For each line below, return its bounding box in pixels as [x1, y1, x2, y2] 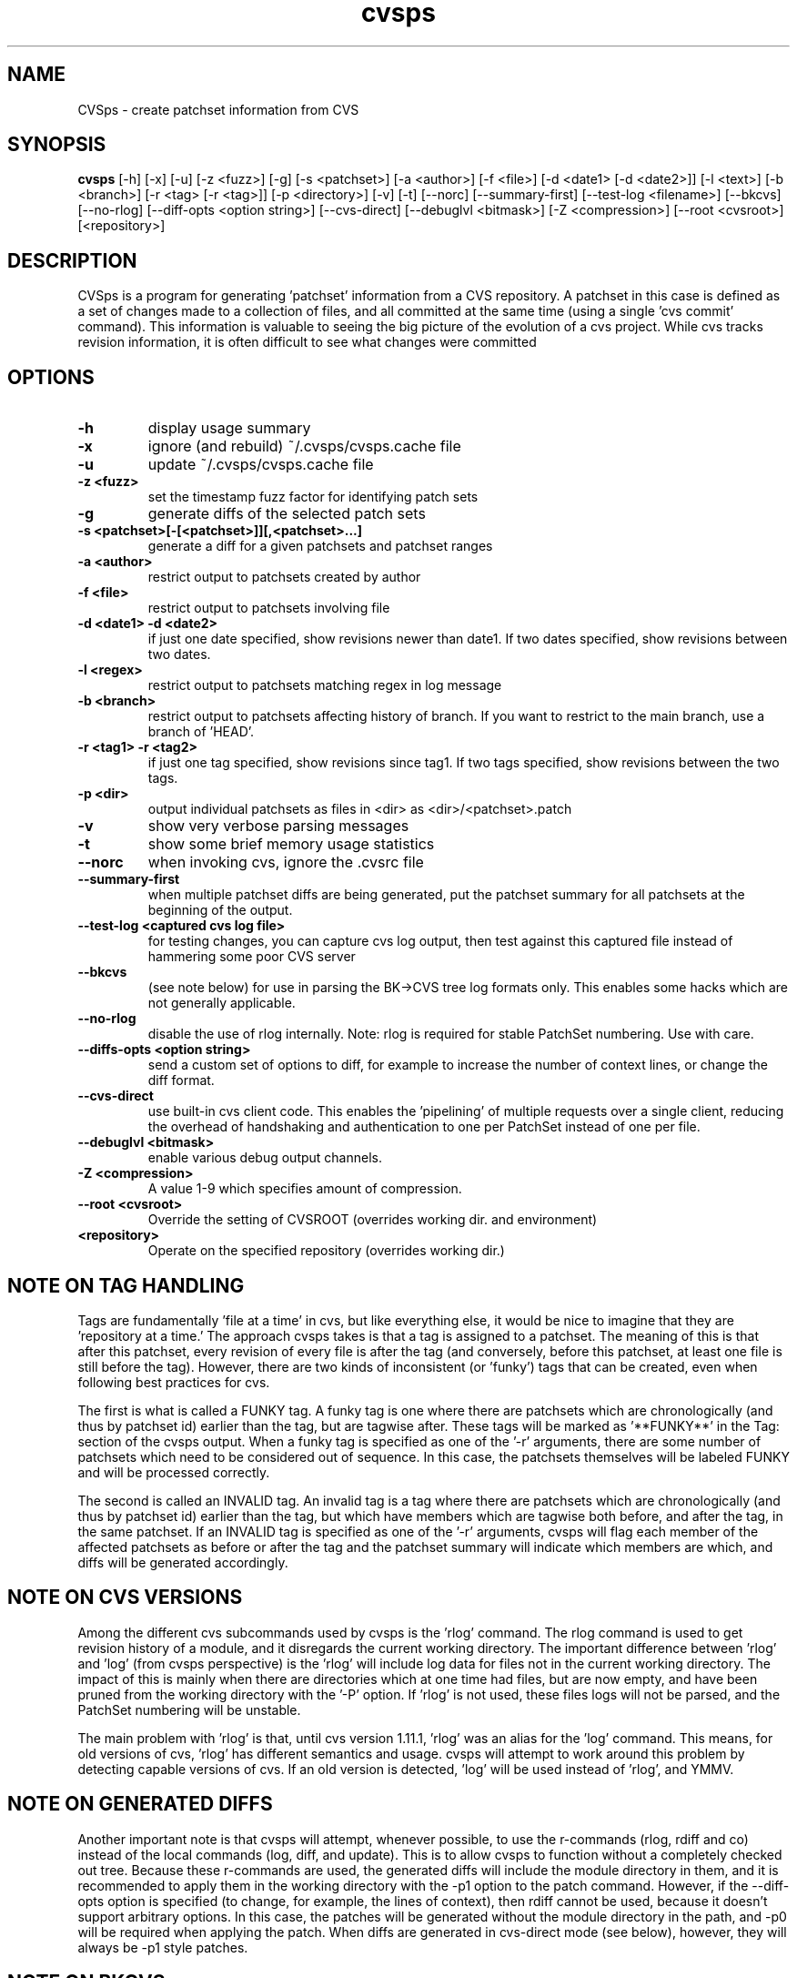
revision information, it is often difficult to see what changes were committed [77, 334, 537, 350]
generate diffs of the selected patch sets [147, 504, 426, 523]
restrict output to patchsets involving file [147, 600, 390, 616]
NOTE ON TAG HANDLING [7, 1273, 245, 1297]
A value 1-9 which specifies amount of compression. [147, 1181, 462, 1197]
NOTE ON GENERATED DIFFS [7, 1792, 273, 1816]
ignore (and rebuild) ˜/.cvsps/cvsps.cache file [147, 437, 461, 456]
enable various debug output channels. [147, 1150, 382, 1166]
